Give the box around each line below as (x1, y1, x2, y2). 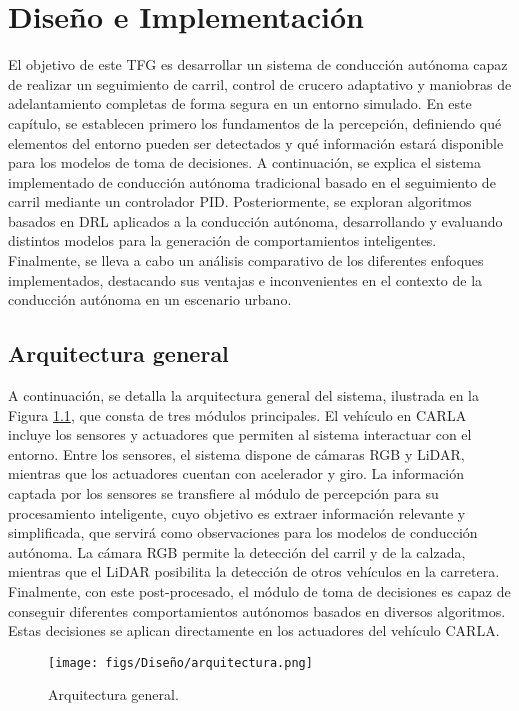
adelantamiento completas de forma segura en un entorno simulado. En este (8, 93, 472, 114)
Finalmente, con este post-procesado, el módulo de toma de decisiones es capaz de (8, 580, 511, 601)
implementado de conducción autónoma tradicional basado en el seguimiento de (8, 171, 496, 192)
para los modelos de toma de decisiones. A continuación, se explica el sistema (8, 152, 482, 173)
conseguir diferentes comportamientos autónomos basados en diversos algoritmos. (8, 600, 506, 621)
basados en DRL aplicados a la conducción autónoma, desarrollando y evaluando (8, 210, 503, 231)
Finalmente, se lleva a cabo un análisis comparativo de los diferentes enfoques (8, 250, 484, 271)
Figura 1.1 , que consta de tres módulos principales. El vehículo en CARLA (8, 404, 467, 425)
